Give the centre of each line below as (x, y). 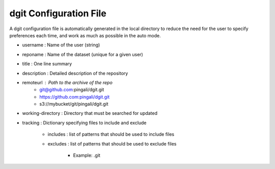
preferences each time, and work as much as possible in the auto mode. (85, 35)
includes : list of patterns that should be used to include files (111, 134)
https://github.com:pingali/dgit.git (75, 96)
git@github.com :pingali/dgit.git (72, 90)
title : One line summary (47, 64)
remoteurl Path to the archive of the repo (67, 82)
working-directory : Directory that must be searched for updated (90, 113)
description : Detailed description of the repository (75, 73)
